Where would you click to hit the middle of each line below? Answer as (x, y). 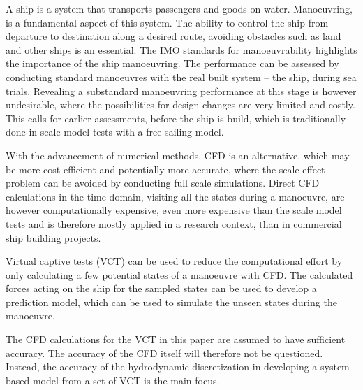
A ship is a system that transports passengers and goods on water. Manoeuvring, (179, 8)
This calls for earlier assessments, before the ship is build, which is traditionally (176, 118)
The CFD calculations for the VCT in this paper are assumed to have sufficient (176, 339)
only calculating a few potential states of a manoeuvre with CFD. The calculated (179, 274)
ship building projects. (53, 237)
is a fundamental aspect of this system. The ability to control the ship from (167, 22)
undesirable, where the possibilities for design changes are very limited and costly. (180, 104)
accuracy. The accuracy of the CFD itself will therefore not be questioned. (164, 353)
